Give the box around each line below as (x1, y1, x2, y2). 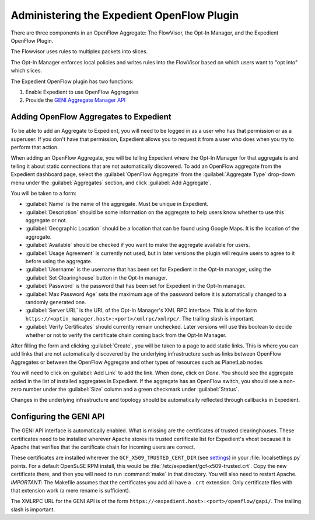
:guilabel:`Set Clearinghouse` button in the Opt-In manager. (25, 274, 167, 281)
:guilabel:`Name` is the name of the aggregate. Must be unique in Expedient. (25, 201, 209, 208)
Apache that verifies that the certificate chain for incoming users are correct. (10, 443, 195, 450)
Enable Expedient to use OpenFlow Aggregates (25, 88, 139, 95)
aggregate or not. (25, 217, 68, 224)
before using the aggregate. (25, 258, 93, 265)
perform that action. (10, 143, 59, 150)
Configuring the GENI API (10, 412, 105, 422)
